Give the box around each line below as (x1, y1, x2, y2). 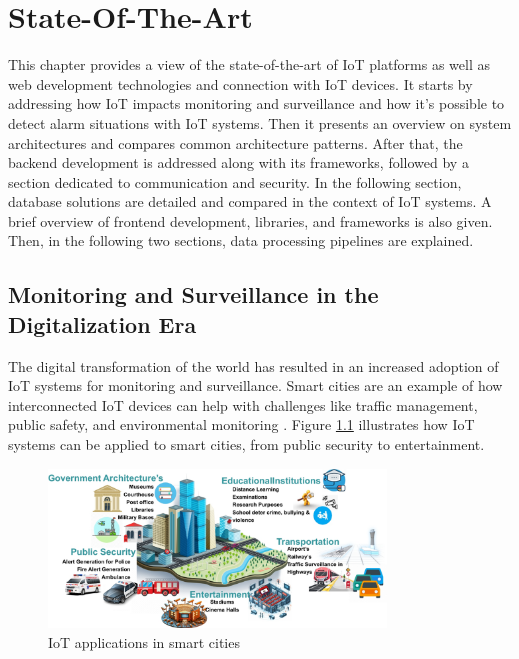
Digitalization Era (8, 308, 197, 339)
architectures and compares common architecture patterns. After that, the (8, 132, 463, 153)
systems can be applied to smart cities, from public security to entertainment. (8, 434, 485, 455)
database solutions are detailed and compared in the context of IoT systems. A (8, 191, 492, 212)
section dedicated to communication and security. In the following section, (8, 171, 462, 192)
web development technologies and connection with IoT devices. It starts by (8, 73, 473, 94)
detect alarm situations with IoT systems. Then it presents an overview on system (8, 112, 512, 133)
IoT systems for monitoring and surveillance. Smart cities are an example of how (8, 375, 503, 396)
